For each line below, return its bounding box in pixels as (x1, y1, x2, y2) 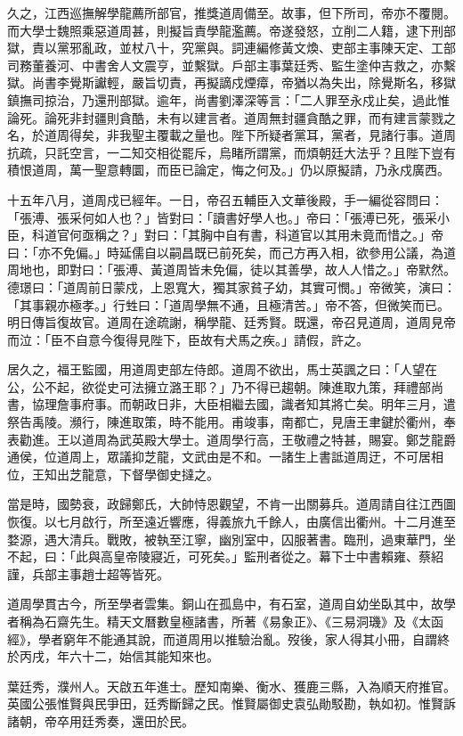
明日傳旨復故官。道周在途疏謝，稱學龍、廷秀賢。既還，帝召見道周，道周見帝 (7, 313, 456, 331)
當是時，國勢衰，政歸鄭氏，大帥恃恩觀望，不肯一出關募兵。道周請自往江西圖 (7, 495, 456, 513)
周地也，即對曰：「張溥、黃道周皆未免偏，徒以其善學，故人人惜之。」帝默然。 (7, 260, 456, 279)
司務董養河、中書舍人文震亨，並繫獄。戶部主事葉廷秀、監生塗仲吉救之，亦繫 (7, 55, 456, 74)
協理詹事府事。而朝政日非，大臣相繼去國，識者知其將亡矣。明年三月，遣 (31, 395, 456, 413)
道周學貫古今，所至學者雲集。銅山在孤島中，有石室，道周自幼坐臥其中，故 (7, 594, 443, 613)
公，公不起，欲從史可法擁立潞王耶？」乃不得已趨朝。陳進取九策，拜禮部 (7, 377, 431, 396)
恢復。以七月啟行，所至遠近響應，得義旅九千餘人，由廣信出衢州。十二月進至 (7, 512, 456, 531)
